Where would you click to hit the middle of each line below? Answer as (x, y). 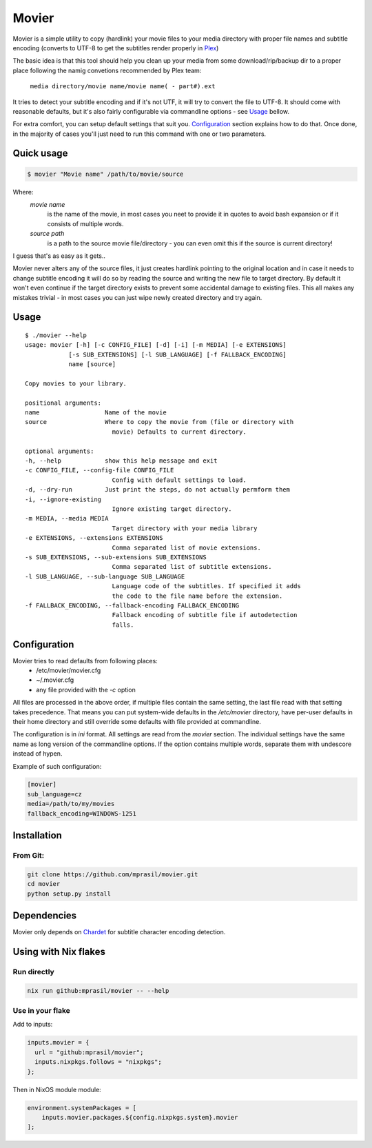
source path (47, 234)
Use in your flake (41, 1011)
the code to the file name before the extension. (197, 596)
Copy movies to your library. (76, 383)
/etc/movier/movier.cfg (69, 670)
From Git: (29, 856)
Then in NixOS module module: (57, 1089)
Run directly (33, 971)
